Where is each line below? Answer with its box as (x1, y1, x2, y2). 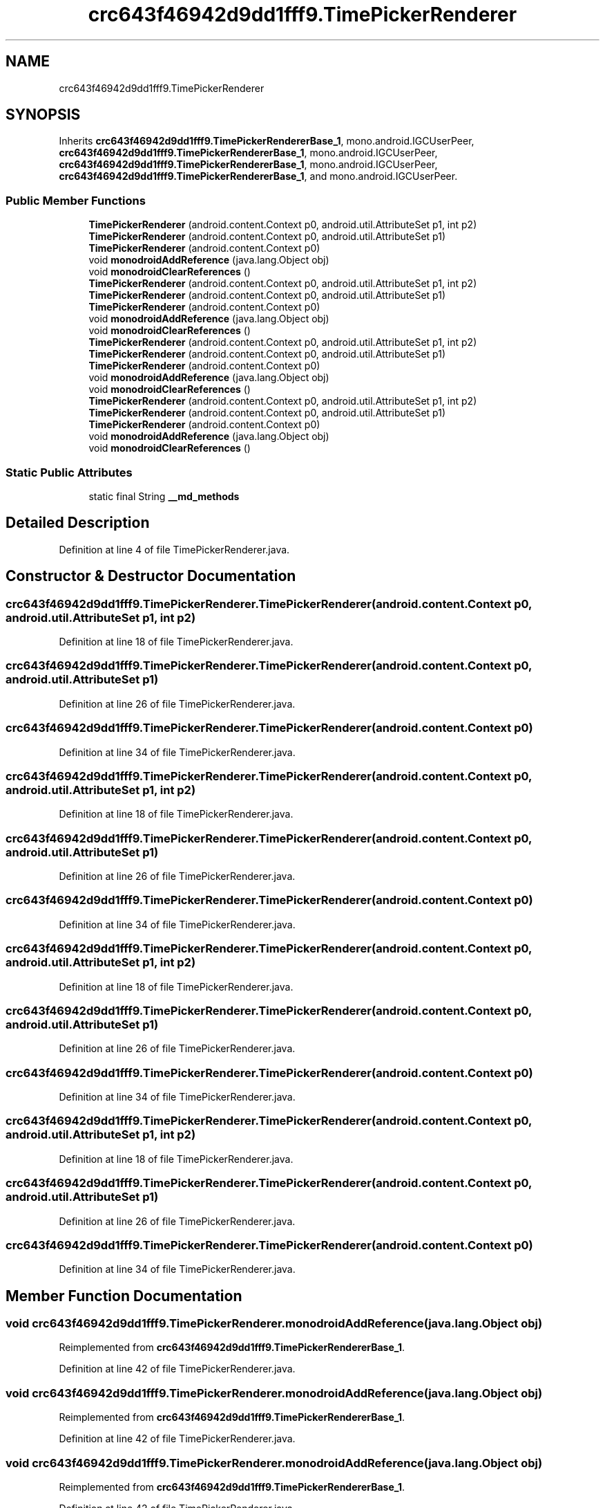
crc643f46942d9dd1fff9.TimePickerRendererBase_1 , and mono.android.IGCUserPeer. (59, 170, 458, 183)
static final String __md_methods (88, 490, 240, 502)
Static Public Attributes (6, 465, 133, 479)
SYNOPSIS (6, 106, 81, 124)
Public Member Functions (6, 193, 146, 208)
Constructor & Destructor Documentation (6, 567, 296, 585)
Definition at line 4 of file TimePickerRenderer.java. (59, 543, 290, 555)
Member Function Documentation (6, 1287, 242, 1305)
